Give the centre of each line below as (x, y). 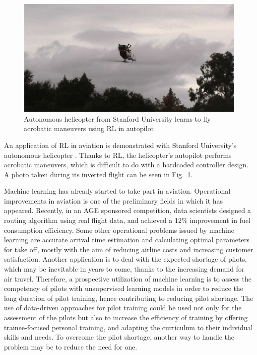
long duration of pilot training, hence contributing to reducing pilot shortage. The (129, 298)
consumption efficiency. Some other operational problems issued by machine (119, 230)
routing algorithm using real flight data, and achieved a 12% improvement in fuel (127, 220)
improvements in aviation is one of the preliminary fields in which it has (114, 200)
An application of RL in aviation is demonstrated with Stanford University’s (120, 145)
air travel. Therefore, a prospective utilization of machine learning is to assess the (128, 278)
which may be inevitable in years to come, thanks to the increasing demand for (124, 269)
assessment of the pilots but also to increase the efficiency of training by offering (126, 318)
